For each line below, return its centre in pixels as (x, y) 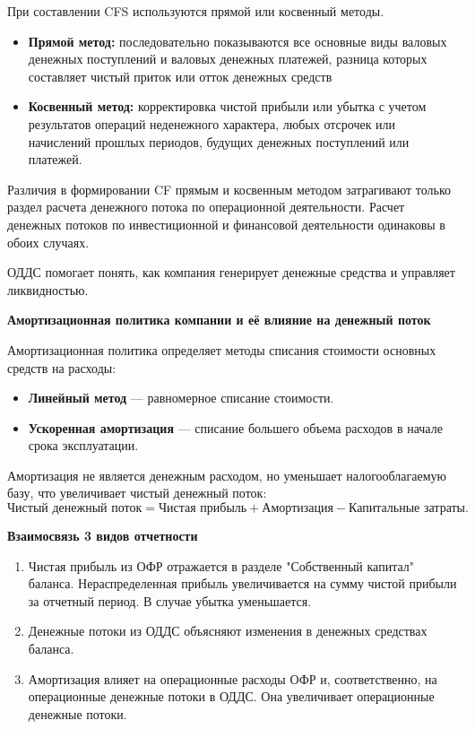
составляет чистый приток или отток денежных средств (180, 76)
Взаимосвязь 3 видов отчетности (103, 536)
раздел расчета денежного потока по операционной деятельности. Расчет (206, 207)
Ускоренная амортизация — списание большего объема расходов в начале (235, 427)
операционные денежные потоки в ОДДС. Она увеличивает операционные (231, 696)
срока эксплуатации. (83, 445)
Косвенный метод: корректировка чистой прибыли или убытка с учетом (227, 106)
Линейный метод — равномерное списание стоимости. (181, 398)
